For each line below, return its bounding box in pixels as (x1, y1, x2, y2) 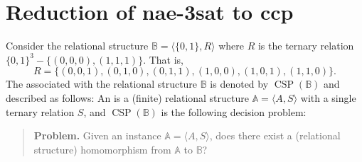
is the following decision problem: (161, 104, 307, 119)
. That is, (143, 52, 184, 66)
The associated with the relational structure (6, 76, 198, 91)
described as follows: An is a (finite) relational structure (6, 90, 249, 105)
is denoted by (210, 76, 269, 91)
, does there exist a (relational (209, 128, 341, 143)
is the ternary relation (257, 38, 354, 53)
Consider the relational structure (6, 38, 149, 53)
